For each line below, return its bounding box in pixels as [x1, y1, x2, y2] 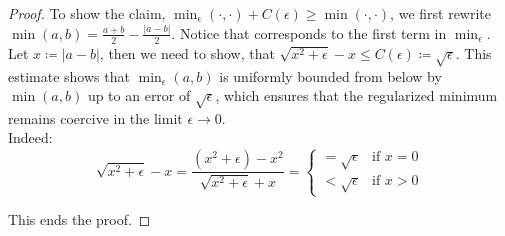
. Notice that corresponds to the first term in [171, 22, 447, 43]
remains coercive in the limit [8, 107, 183, 128]
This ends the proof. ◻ [8, 209, 151, 230]
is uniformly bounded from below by [219, 65, 442, 86]
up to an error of [87, 85, 191, 106]
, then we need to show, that [99, 42, 275, 63]
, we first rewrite [390, 3, 492, 23]
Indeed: [8, 127, 53, 148]
